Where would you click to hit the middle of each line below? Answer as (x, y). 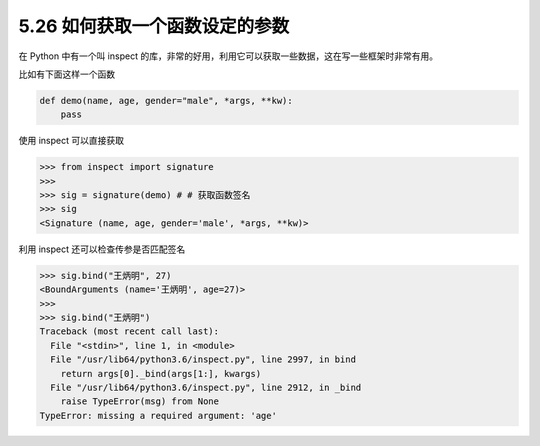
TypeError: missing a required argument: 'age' (158, 415)
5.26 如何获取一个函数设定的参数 (154, 26)
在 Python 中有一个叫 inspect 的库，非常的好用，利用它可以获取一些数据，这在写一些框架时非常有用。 (228, 56)
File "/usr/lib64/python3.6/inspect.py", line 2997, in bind (203, 359)
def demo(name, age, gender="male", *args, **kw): (166, 100)
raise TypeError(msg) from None (140, 401)
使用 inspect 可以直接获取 (71, 141)
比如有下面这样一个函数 (66, 74)
